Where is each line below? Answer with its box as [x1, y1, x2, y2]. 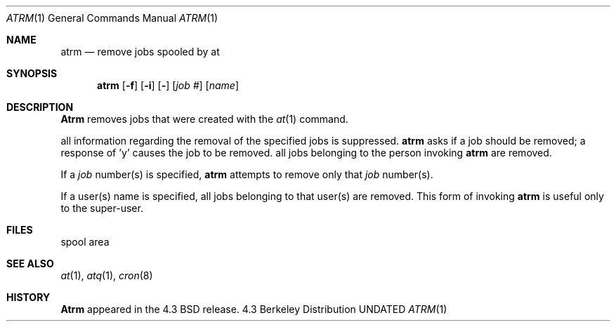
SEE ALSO [6, 258, 54, 269]
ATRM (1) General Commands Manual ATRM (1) [6, 12, 218, 24]
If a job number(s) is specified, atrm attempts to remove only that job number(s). [60, 168, 433, 180]
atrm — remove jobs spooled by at [60, 46, 220, 58]
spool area [60, 236, 110, 248]
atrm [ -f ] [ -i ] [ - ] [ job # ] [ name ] [97, 79, 240, 91]
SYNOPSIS [6, 67, 58, 79]
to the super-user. [60, 202, 143, 214]
